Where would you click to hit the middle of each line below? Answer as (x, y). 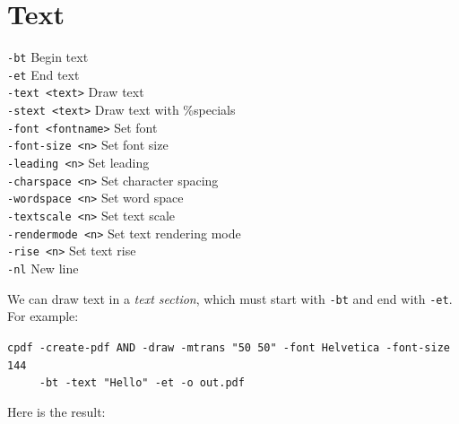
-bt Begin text (48, 57)
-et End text (43, 74)
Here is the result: (56, 411)
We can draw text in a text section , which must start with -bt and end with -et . (230, 298)
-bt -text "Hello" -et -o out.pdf (142, 383)
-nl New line (43, 268)
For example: (43, 316)
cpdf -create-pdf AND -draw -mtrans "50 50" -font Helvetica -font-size (229, 347)
